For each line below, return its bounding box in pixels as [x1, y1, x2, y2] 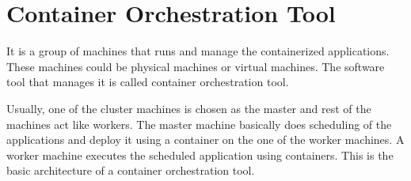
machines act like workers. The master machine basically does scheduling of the [6, 115, 392, 132]
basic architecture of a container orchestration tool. [6, 162, 255, 179]
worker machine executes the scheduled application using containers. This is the [6, 146, 394, 163]
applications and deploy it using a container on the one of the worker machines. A [6, 131, 405, 148]
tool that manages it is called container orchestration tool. [6, 74, 289, 90]
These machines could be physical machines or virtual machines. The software [6, 58, 385, 74]
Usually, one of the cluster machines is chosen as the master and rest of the [6, 100, 371, 116]
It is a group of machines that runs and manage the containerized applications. [6, 43, 390, 59]
